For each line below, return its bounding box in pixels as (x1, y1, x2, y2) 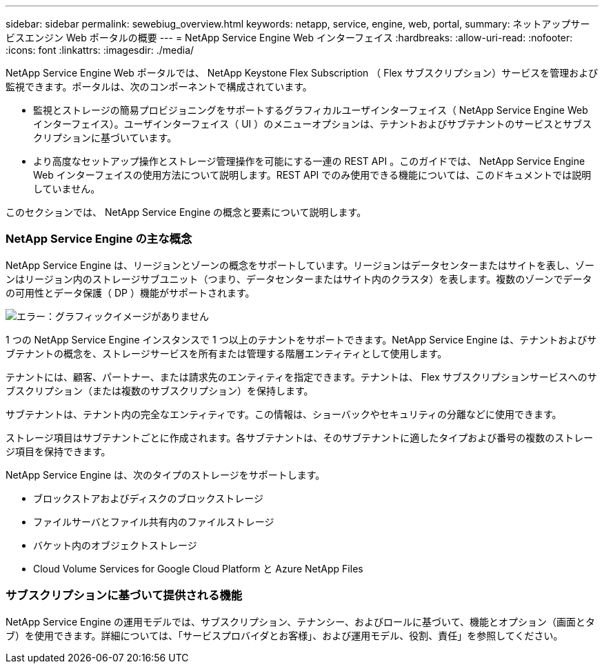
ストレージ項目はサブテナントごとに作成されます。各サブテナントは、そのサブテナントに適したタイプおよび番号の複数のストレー (6, 431, 594, 443)
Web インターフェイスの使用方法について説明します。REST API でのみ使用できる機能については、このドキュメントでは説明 (33, 169, 592, 181)
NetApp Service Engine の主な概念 (6, 232, 192, 246)
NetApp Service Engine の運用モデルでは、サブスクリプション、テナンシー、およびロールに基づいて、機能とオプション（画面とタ (6, 615, 595, 628)
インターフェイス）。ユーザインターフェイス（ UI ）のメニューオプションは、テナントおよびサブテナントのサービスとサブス (33, 118, 592, 130)
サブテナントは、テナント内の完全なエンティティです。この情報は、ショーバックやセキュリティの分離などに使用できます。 (6, 408, 562, 420)
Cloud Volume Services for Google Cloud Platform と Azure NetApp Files (33, 562, 363, 575)
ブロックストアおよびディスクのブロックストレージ (33, 492, 263, 504)
